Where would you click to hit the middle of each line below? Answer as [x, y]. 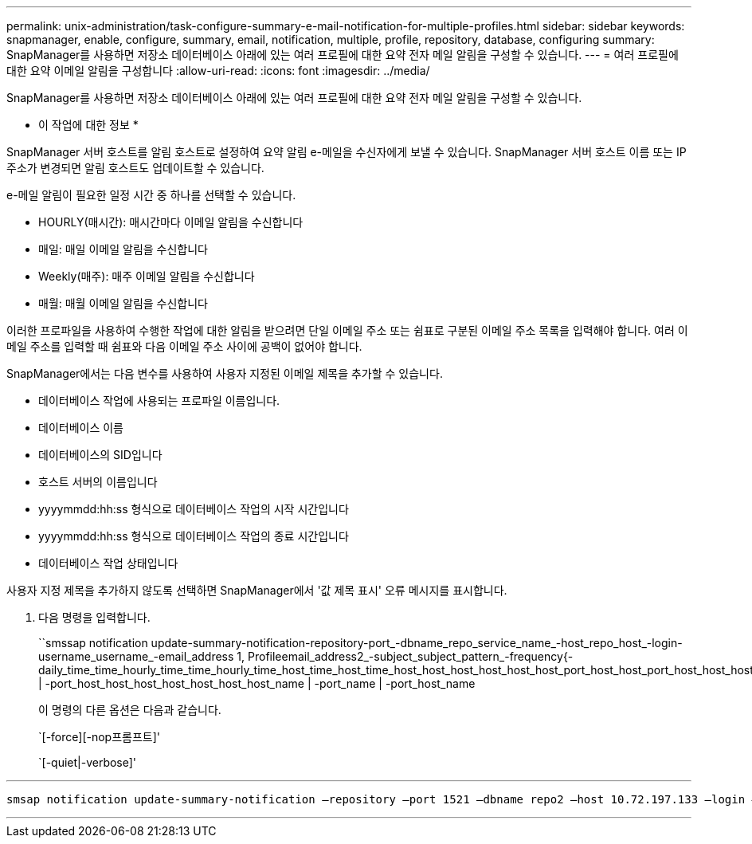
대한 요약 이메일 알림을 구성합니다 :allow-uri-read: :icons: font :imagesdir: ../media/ [218, 71]
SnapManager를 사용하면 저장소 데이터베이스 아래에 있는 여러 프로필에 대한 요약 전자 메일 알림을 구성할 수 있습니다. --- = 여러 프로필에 [343, 55]
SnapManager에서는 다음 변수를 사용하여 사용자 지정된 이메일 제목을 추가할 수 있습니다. [225, 373]
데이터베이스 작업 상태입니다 [108, 563]
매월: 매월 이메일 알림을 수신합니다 [123, 303]
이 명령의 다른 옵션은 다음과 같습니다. [130, 710]
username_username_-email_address [136, 656]
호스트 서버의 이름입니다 [98, 482]
